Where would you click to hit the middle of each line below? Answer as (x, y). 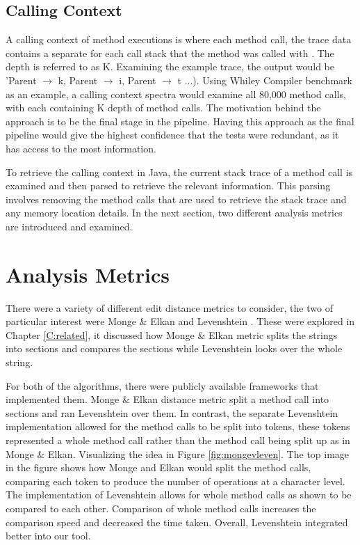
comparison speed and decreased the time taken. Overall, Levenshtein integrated (177, 522)
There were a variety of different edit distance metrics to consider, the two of (169, 307)
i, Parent (138, 80)
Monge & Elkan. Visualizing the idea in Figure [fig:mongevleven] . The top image (178, 453)
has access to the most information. (81, 148)
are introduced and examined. (69, 226)
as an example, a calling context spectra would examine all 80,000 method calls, (176, 94)
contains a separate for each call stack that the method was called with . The (170, 53)
